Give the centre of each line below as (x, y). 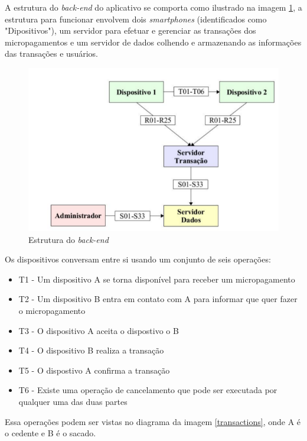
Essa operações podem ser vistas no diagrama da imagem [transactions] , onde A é (153, 421)
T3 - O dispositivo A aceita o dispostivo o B (99, 330)
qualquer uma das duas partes (73, 401)
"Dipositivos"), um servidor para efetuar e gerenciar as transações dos (130, 30)
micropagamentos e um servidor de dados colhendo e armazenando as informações (153, 42)
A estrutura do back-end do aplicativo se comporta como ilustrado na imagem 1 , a (153, 7)
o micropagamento (52, 310)
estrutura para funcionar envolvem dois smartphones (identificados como (136, 19)
